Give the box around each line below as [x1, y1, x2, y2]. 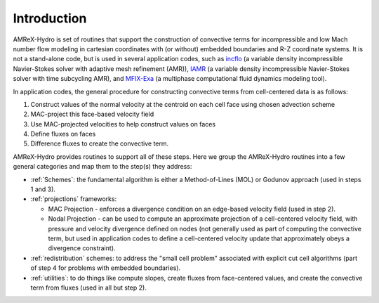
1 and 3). [30, 185, 56, 193]
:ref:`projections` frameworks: [30, 195, 117, 203]
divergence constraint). [48, 244, 116, 252]
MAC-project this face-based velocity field [30, 110, 154, 119]
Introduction [13, 11, 87, 26]
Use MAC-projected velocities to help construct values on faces [30, 120, 216, 128]
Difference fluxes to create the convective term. [30, 139, 169, 148]
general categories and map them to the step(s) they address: [13, 162, 192, 171]
